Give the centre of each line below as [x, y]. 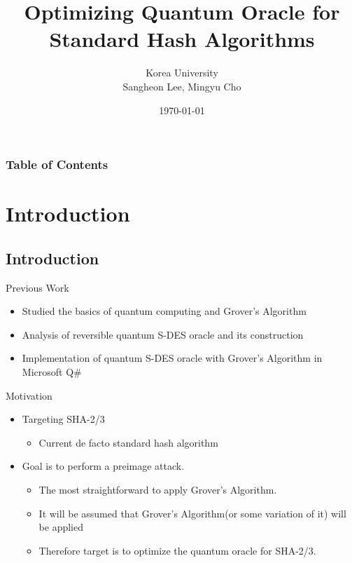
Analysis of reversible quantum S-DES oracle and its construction [163, 334]
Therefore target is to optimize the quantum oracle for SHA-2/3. [177, 550]
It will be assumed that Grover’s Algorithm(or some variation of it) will [192, 513]
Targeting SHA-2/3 [63, 419]
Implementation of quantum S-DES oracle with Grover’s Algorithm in [172, 358]
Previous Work [37, 287]
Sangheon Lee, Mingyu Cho [182, 86]
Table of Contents [57, 164]
